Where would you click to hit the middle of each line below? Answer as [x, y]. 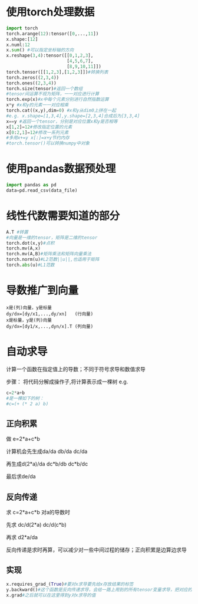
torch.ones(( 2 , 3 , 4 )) [32, 83]
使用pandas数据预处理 [61, 169]
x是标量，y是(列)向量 [29, 320]
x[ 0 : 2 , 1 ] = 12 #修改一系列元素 [37, 132]
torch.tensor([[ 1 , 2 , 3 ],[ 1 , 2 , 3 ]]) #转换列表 [57, 72]
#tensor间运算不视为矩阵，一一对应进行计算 [53, 94]
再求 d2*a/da [22, 537]
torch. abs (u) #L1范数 [30, 265]
